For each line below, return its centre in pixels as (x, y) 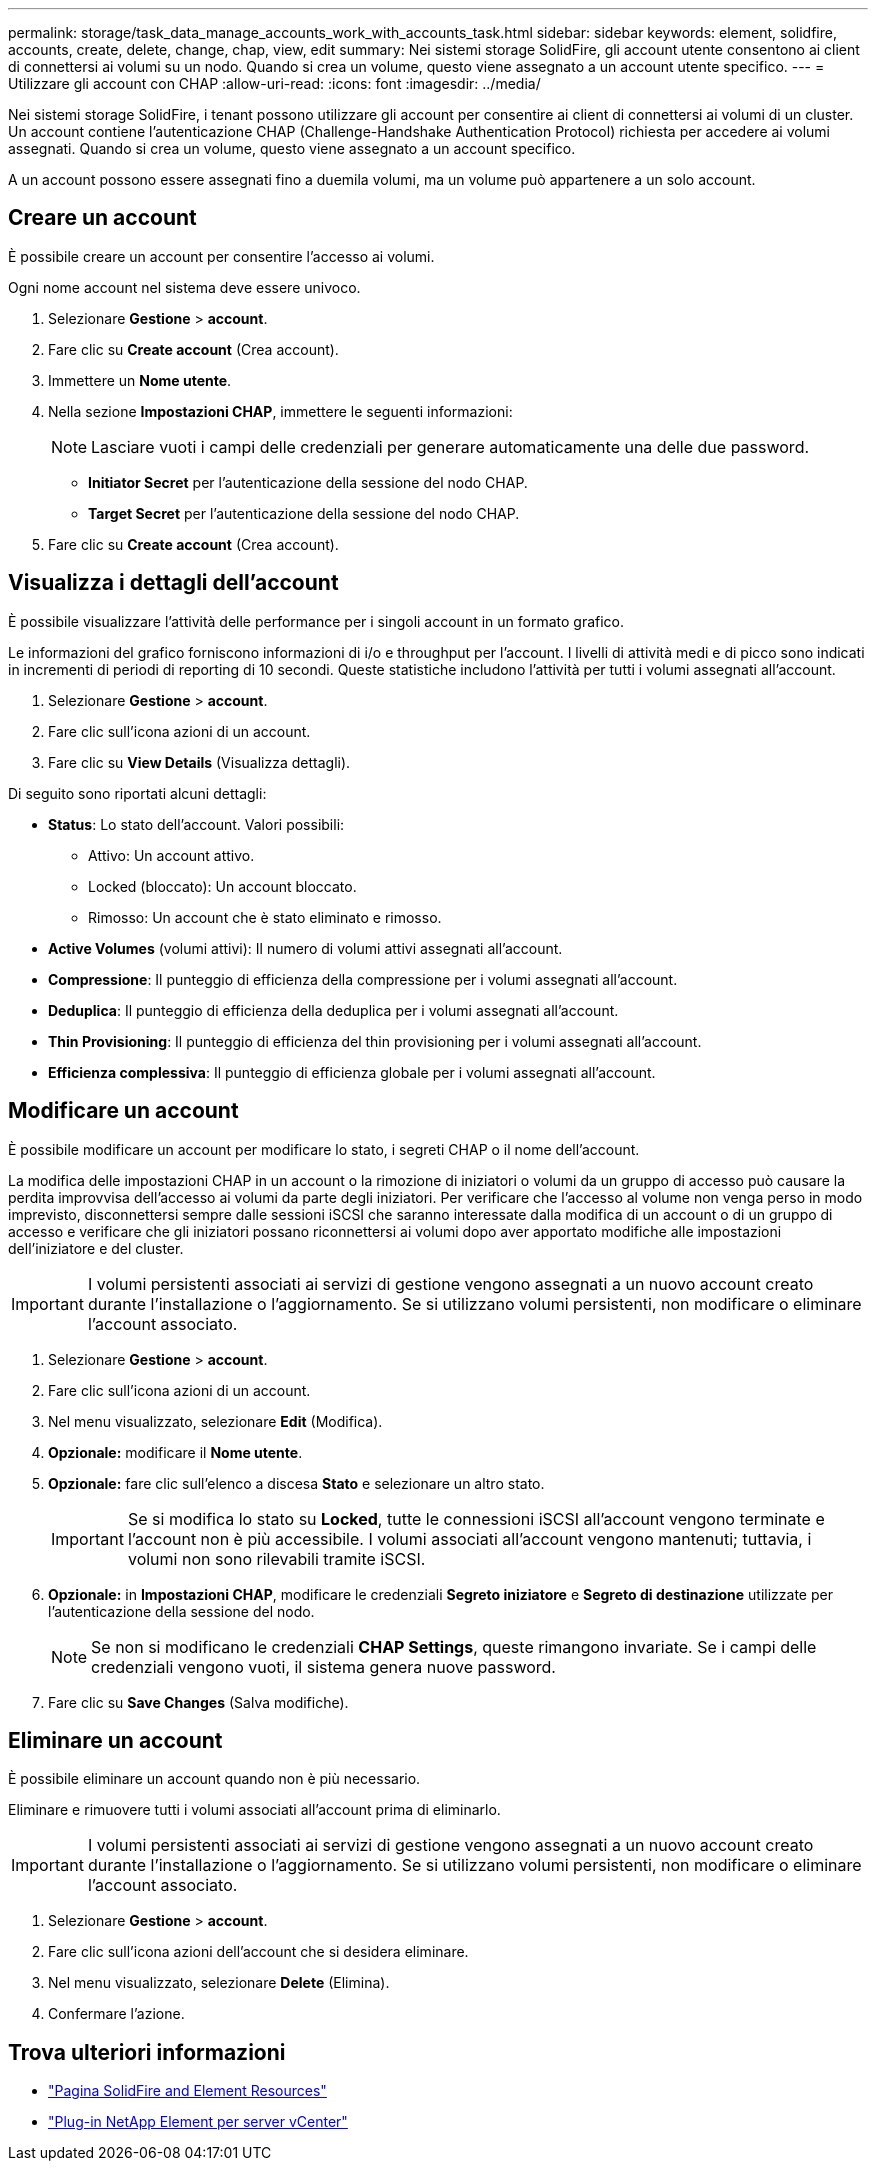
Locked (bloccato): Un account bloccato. (222, 886)
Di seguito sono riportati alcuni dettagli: (137, 793)
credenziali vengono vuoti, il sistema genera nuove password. (323, 1666)
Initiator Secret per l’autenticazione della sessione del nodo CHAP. (308, 482)
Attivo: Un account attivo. (171, 855)
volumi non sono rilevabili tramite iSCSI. (276, 1558)
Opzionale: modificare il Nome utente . (175, 1452)
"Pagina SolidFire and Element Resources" (187, 2091)
